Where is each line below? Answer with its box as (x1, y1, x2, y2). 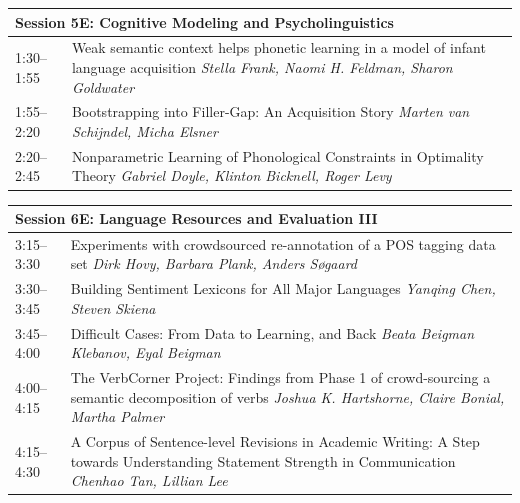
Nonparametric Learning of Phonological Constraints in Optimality (71, 145, 484, 166)
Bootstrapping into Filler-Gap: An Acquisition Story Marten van (71, 101, 470, 122)
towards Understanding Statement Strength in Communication (70, 450, 456, 471)
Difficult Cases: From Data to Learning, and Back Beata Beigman (70, 322, 475, 343)
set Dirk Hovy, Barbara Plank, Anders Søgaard (70, 253, 358, 274)
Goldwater (71, 76, 135, 97)
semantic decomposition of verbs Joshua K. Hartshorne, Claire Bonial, (70, 386, 505, 407)
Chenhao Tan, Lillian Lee (70, 470, 228, 491)
